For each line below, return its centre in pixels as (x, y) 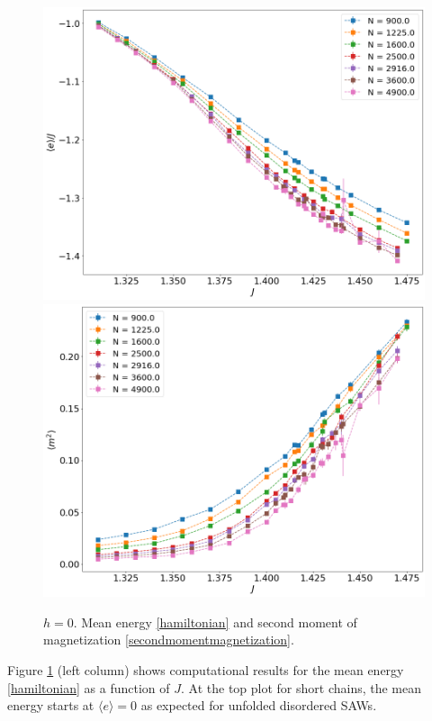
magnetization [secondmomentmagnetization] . (169, 640)
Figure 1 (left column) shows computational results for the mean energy (206, 669)
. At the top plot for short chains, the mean (301, 687)
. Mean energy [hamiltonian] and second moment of (215, 622)
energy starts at (51, 705)
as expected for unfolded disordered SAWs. (259, 705)
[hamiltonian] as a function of (89, 687)
